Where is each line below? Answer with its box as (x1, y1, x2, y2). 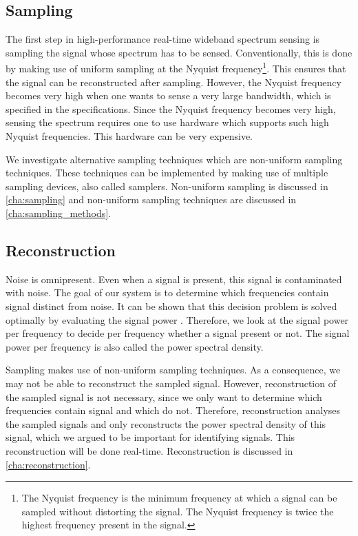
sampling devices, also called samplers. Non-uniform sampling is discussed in (6, 178, 328, 193)
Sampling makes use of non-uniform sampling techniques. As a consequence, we (6, 362, 341, 377)
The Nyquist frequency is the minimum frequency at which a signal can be (21, 491, 337, 505)
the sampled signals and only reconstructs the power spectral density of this (6, 416, 326, 431)
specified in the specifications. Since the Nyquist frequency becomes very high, (6, 101, 336, 116)
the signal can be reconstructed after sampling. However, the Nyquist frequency (6, 74, 341, 89)
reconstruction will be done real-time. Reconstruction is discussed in (6, 443, 293, 457)
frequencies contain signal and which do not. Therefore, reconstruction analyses (6, 403, 340, 418)
